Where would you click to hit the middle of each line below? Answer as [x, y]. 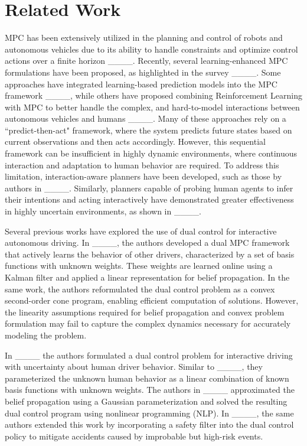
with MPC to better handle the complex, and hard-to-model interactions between [152, 107]
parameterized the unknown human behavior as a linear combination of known [147, 378]
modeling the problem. [46, 335]
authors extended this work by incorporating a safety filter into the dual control [149, 424]
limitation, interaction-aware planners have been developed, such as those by [143, 176]
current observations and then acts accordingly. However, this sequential [135, 141]
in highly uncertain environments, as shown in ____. [103, 211]
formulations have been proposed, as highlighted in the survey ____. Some [143, 72]
